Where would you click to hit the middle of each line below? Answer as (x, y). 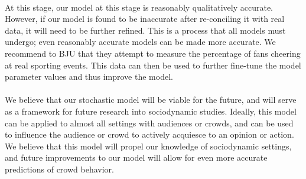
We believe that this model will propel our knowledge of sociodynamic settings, (148, 146)
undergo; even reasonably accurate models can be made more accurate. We (140, 42)
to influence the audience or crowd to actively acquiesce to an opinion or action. (149, 134)
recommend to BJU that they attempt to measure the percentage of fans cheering (153, 53)
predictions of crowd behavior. (59, 169)
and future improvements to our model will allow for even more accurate (136, 157)
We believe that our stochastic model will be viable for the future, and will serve (151, 100)
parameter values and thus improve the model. (89, 77)
